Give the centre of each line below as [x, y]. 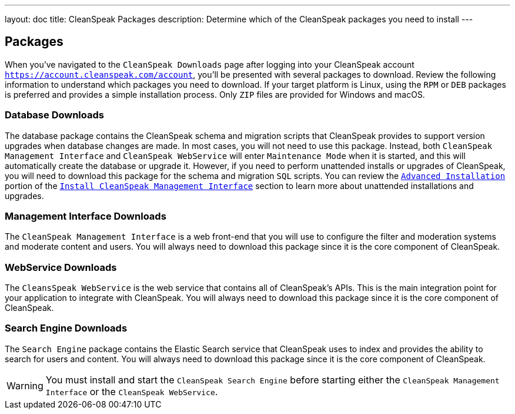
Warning [25, 385]
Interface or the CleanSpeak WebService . [132, 391]
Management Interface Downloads [86, 216]
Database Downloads [54, 115]
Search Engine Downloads [66, 328]
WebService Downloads [61, 267]
